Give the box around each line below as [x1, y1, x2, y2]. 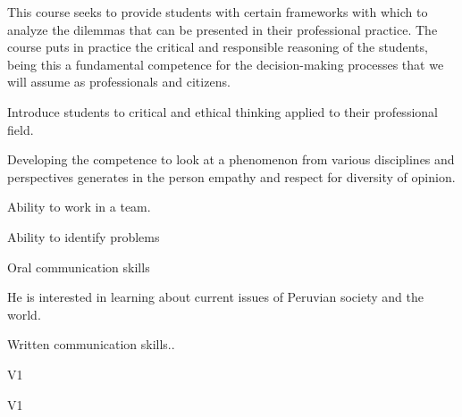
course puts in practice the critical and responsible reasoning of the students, [7, 38, 428, 56]
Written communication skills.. [7, 335, 175, 354]
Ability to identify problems [7, 227, 160, 246]
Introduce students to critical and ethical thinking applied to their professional [7, 102, 438, 121]
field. [7, 120, 34, 138]
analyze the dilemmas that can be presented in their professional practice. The [7, 20, 438, 38]
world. [7, 304, 41, 323]
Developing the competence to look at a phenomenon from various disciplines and [7, 150, 455, 169]
